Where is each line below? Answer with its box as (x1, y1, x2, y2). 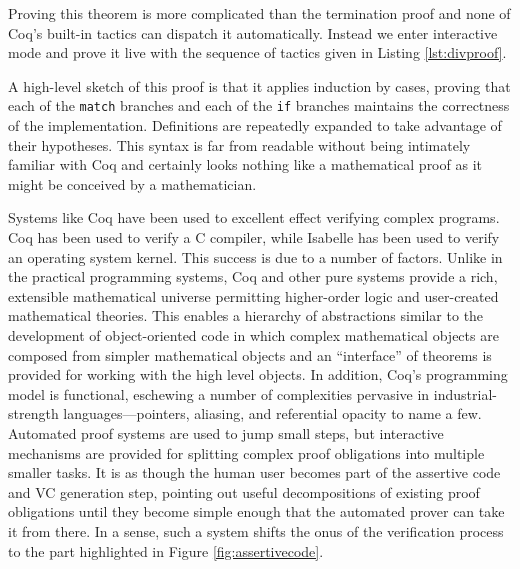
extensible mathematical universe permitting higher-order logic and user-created (8, 285, 499, 306)
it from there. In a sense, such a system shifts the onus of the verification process (8, 520, 504, 541)
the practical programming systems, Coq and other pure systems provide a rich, (8, 266, 498, 287)
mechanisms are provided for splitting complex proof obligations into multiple (8, 442, 485, 463)
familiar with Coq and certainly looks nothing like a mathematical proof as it (8, 154, 482, 175)
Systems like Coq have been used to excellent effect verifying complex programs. (8, 207, 500, 228)
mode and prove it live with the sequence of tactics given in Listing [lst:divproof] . (8, 42, 507, 63)
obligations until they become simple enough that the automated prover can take (8, 501, 505, 522)
